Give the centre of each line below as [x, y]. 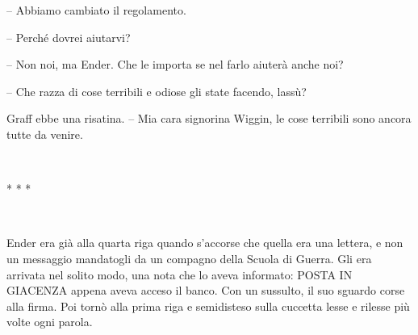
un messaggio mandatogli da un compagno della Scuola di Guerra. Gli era [189, 258]
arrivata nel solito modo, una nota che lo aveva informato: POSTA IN [180, 274]
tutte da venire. [45, 134]
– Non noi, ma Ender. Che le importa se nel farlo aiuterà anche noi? [175, 64]
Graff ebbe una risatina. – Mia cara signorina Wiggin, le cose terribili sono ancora [209, 118]
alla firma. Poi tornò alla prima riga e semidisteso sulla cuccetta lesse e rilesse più [208, 306]
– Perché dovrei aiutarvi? [69, 37]
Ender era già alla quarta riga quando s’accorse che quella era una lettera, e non [205, 243]
